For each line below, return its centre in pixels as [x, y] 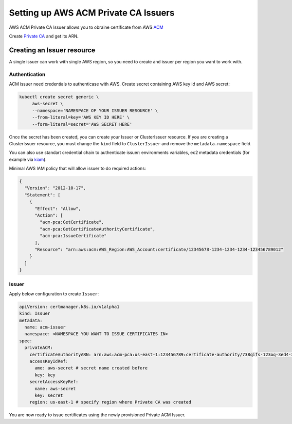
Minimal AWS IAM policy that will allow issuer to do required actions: [77, 169]
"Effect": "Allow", [58, 209]
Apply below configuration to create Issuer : [54, 294]
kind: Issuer [35, 314]
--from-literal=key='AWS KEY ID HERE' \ [81, 117]
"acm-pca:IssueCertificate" [73, 236]
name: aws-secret [55, 388]
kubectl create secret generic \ [59, 97]
